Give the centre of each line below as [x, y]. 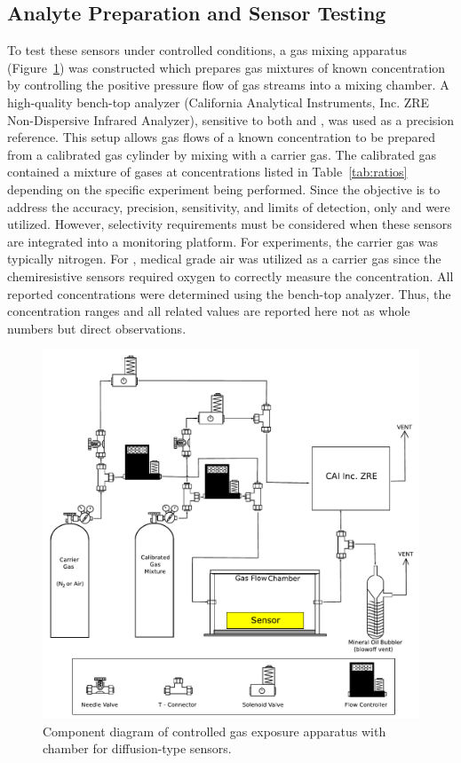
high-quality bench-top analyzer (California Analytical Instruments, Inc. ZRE [219, 102]
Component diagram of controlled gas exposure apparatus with [215, 731]
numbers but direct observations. [97, 328]
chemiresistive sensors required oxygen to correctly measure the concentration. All [230, 275]
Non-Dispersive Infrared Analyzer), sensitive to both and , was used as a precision [231, 119]
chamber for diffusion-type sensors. [137, 748]
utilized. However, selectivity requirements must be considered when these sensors [230, 224]
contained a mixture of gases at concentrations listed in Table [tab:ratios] [207, 172]
